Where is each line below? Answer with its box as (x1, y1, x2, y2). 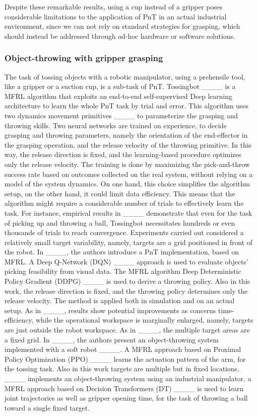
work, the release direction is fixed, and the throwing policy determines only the (4, 285, 248, 296)
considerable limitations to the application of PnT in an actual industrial (4, 11, 227, 21)
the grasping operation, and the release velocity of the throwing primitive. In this (4, 139, 252, 150)
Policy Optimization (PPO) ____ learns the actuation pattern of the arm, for (4, 353, 246, 364)
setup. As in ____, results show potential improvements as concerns (4, 305, 216, 315)
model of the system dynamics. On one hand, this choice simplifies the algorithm (4, 178, 250, 189)
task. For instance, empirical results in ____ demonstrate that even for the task (4, 207, 252, 218)
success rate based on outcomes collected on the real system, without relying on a (4, 168, 253, 179)
